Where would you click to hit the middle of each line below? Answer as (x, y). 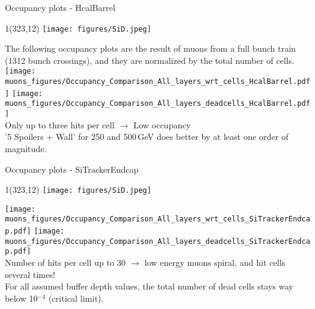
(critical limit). (76, 298)
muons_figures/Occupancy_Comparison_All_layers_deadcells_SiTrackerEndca (158, 241)
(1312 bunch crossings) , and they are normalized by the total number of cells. (150, 60)
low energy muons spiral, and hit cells (215, 262)
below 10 (21, 298)
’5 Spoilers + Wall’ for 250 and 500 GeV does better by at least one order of (147, 137)
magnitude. (26, 148)
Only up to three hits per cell (60, 124)
